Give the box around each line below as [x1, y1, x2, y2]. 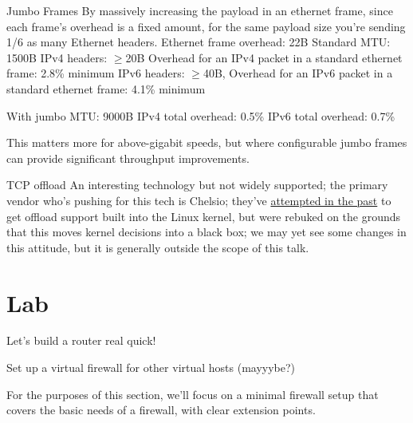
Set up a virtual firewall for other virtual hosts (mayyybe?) [6, 359, 296, 376]
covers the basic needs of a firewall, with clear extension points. [6, 401, 316, 418]
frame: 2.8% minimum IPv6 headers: [6, 65, 185, 81]
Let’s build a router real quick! [6, 332, 156, 349]
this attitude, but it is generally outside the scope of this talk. [6, 239, 309, 255]
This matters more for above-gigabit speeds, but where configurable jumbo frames [6, 134, 407, 151]
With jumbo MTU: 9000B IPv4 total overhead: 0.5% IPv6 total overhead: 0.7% [6, 107, 395, 124]
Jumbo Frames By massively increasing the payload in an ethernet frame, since [6, 2, 393, 18]
